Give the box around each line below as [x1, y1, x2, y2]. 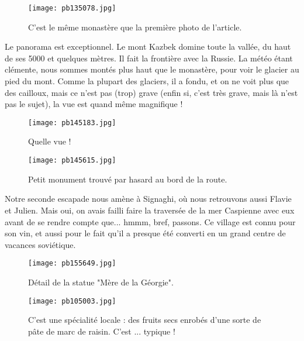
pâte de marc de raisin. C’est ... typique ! [28, 325, 175, 337]
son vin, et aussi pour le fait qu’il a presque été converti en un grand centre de [5, 227, 286, 239]
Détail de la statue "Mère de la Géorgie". [28, 275, 174, 288]
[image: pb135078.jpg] [28, 4, 116, 12]
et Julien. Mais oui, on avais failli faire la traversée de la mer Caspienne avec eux [5, 204, 295, 216]
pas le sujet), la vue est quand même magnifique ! [5, 98, 183, 110]
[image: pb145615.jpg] [28, 156, 116, 165]
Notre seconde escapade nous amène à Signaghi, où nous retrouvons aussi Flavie [5, 192, 292, 205]
